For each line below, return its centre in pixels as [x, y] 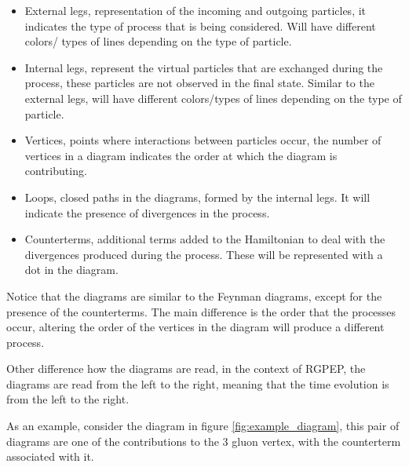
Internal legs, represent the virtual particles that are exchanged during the [204, 67]
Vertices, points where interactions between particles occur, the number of [203, 140]
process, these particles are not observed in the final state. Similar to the [199, 83]
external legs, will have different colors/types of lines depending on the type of [213, 98]
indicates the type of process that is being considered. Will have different [200, 26]
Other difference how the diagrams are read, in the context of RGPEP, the [186, 368]
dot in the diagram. [71, 270]
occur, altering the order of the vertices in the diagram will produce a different [195, 327]
